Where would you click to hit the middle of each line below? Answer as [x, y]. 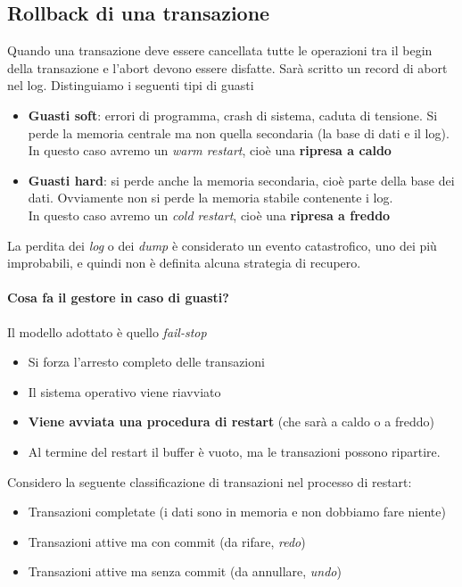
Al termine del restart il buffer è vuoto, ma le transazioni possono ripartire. [234, 451]
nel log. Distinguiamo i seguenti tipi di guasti [131, 85]
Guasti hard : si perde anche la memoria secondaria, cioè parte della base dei [241, 180]
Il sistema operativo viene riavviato [124, 391]
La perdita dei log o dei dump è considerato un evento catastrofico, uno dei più [222, 245]
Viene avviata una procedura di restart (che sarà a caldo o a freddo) [231, 422]
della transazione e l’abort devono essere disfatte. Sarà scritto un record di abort [227, 67]
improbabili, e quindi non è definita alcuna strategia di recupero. [184, 263]
